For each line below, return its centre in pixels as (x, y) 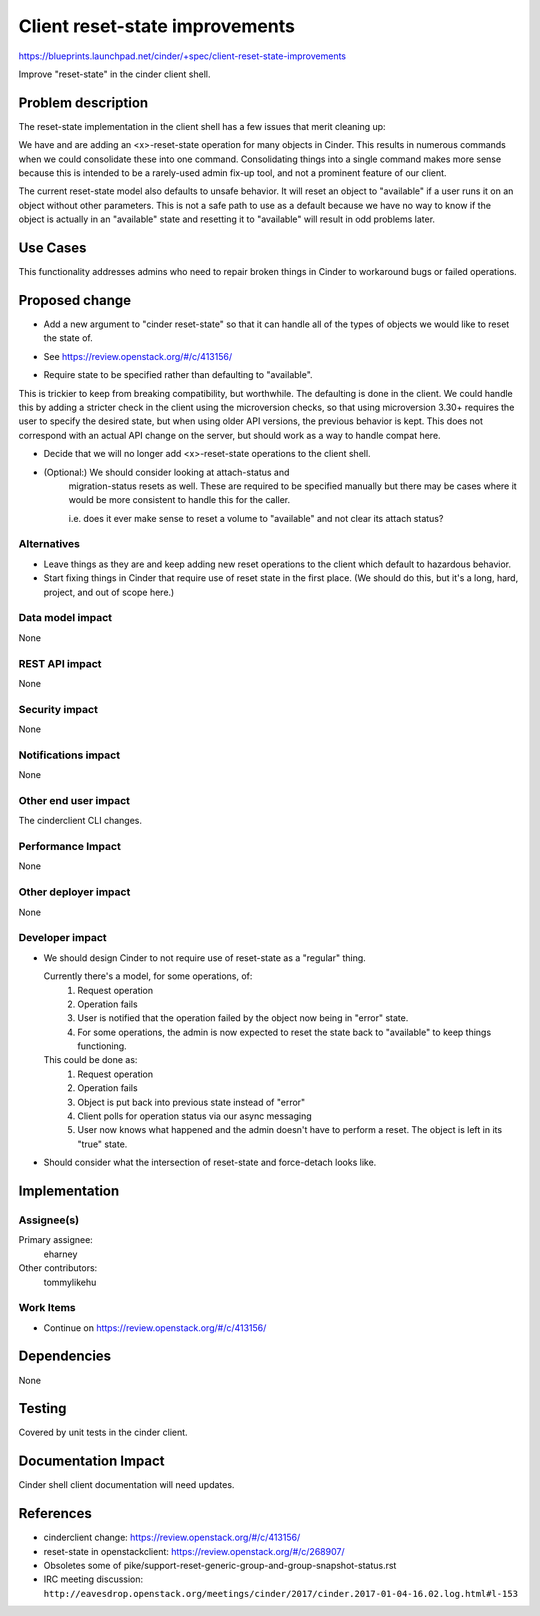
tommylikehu (70, 1282)
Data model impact (65, 618)
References (55, 1513)
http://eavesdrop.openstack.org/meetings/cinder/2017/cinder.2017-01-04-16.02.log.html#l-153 (281, 1593)
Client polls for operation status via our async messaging (194, 1116)
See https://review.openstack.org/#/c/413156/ (138, 356)
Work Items (47, 1308)
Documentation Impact (91, 1461)
